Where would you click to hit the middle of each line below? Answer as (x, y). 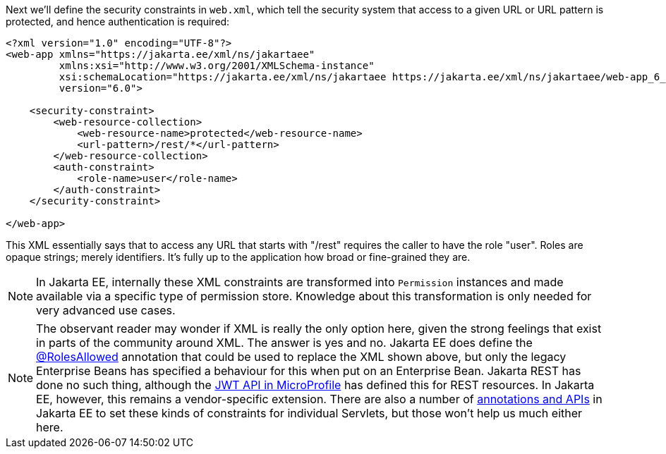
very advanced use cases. (106, 310)
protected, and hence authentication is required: (118, 22)
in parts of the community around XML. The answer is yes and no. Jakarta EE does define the (284, 343)
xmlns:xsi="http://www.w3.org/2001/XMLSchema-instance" (217, 66)
